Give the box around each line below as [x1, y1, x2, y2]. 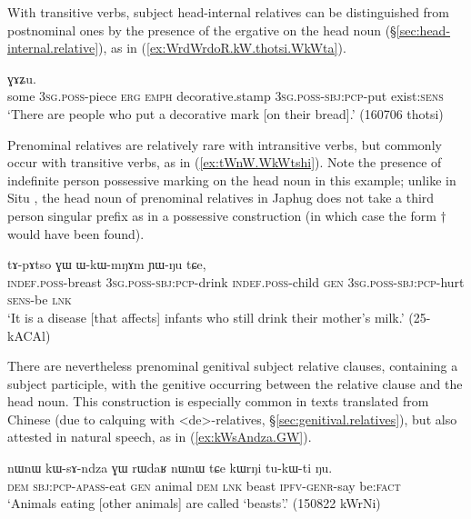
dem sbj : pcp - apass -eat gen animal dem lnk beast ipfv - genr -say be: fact [7, 475, 401, 494]
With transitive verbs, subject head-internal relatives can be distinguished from [7, 3, 450, 21]
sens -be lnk [7, 290, 72, 309]
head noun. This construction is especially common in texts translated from [7, 392, 429, 411]
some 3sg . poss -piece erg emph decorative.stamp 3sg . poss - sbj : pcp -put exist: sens [7, 86, 444, 105]
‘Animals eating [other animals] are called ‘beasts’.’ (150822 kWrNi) [7, 494, 381, 513]
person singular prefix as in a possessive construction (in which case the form [7, 205, 436, 225]
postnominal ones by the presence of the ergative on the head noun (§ [7, 20, 396, 39]
